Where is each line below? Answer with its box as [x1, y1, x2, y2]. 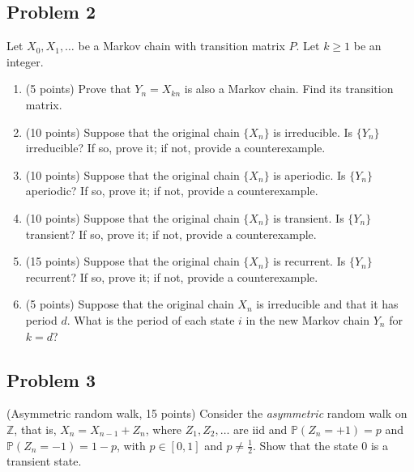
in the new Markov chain [245, 311, 370, 328]
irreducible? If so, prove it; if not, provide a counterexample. [25, 139, 326, 156]
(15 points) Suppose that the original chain [25, 253, 240, 270]
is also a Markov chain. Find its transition [184, 80, 394, 97]
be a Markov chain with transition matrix [78, 37, 285, 54]
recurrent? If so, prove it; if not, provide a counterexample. [25, 268, 318, 285]
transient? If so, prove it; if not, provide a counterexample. [25, 225, 317, 242]
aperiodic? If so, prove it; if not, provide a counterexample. [25, 182, 318, 199]
